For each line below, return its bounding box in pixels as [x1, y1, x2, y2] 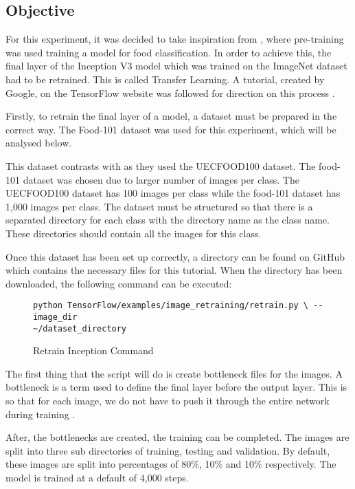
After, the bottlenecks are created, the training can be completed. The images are [5, 430, 350, 444]
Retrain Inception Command [33, 343, 154, 358]
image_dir [33, 312, 78, 322]
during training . [5, 406, 76, 421]
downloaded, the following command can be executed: [5, 276, 232, 290]
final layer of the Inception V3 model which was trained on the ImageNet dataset [5, 58, 347, 73]
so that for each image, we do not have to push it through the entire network [5, 393, 330, 408]
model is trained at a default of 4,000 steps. [5, 470, 189, 485]
